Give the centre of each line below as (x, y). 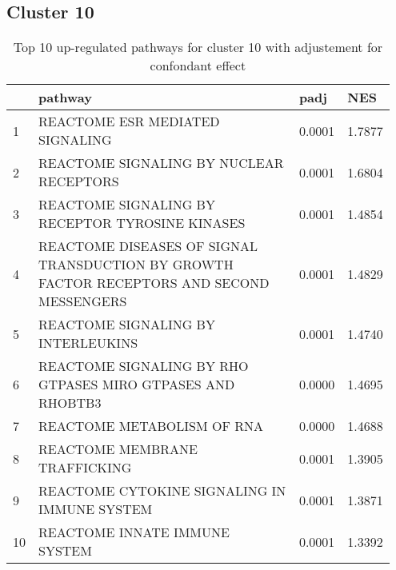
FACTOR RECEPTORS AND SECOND (154, 283)
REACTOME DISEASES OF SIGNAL (148, 246)
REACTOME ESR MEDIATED (129, 122)
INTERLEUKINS (88, 343)
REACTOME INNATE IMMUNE (134, 532)
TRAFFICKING (85, 468)
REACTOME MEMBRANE (118, 449)
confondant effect (198, 66)
